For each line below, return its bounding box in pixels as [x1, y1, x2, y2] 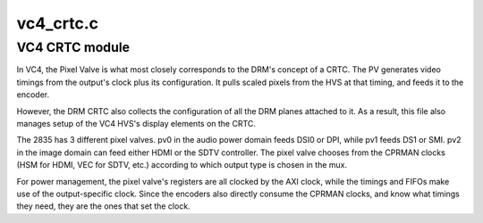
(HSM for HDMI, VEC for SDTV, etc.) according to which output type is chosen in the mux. [16, 160, 348, 170]
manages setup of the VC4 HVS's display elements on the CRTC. [16, 118, 257, 128]
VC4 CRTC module [16, 39, 130, 55]
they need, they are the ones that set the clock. [16, 201, 191, 211]
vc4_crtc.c [16, 13, 98, 33]
